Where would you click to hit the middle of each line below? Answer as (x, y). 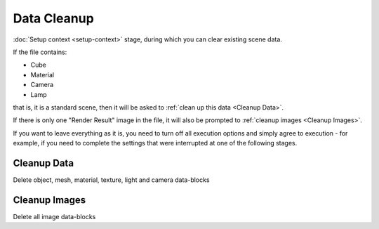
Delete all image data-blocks (54, 216)
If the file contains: (40, 52)
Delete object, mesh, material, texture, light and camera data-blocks (111, 180)
